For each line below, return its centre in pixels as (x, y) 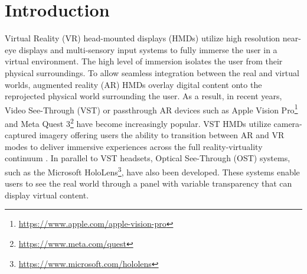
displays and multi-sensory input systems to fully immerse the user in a (148, 49)
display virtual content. (47, 195)
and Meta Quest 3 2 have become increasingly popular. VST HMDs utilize (138, 122)
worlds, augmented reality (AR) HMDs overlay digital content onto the (133, 84)
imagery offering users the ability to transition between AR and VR (162, 135)
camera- (288, 123)
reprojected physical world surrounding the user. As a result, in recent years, (143, 96)
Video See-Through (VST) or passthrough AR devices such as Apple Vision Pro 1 (151, 109)
